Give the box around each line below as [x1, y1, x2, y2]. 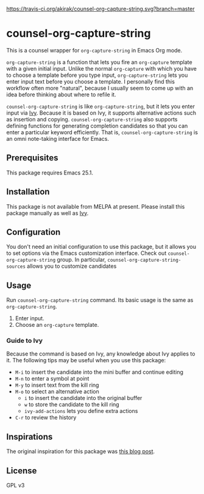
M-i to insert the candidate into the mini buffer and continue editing [15, 368, 184, 376]
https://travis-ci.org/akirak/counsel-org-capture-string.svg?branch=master [6, 5, 195, 12]
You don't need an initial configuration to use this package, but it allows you [6, 243, 197, 251]
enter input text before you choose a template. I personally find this [6, 77, 175, 85]
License [6, 465, 37, 476]
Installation [6, 187, 50, 197]
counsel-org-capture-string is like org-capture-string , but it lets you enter [6, 102, 195, 110]
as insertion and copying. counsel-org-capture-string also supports [6, 115, 178, 123]
